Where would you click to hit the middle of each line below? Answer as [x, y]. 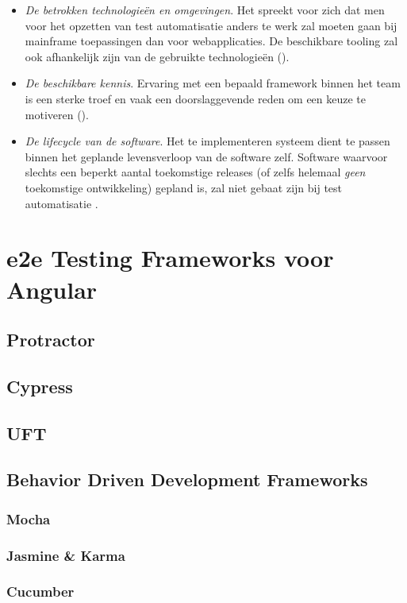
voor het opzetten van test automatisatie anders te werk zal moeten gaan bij [211, 25]
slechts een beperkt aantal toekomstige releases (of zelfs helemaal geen [195, 172]
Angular [52, 289]
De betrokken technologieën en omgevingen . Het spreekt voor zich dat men [205, 10]
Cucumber [40, 591]
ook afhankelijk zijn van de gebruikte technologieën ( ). [157, 56]
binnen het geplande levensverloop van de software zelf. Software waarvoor [206, 156]
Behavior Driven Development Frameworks [187, 479]
